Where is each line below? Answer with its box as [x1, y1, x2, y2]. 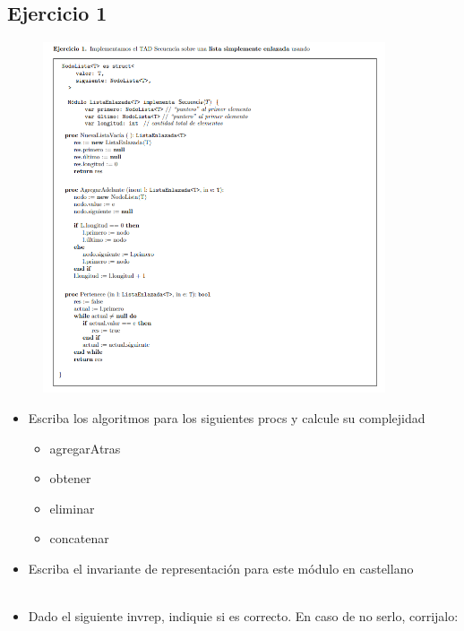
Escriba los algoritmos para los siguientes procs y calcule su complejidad [28, 408, 425, 427]
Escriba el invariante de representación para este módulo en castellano [28, 558, 414, 577]
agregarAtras [49, 438, 121, 457]
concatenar [49, 529, 109, 548]
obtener [49, 469, 91, 488]
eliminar [49, 498, 95, 517]
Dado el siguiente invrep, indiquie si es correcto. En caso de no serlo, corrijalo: [28, 607, 459, 626]
